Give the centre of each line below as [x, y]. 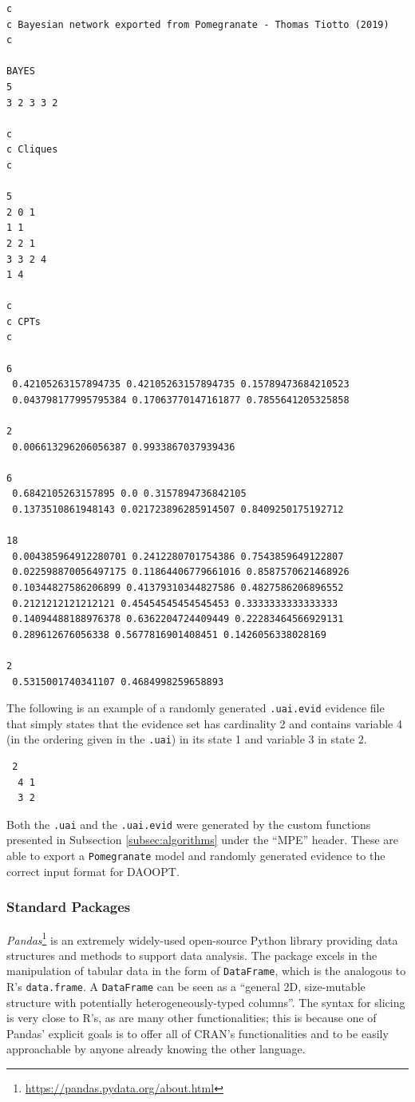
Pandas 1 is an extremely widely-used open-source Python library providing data [202, 938]
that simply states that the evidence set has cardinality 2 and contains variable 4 [204, 723]
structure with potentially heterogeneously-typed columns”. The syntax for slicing [206, 1002]
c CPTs [24, 321]
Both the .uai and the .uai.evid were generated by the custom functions [189, 824]
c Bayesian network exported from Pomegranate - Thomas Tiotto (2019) [198, 24]
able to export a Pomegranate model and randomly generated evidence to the [196, 856]
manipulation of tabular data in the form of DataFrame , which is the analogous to [206, 971]
